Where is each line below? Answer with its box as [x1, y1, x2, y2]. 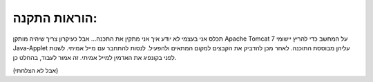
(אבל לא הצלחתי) [12, 66, 59, 74]
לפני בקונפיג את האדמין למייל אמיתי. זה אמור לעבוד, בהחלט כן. [12, 54, 177, 62]
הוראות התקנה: [12, 10, 97, 25]
